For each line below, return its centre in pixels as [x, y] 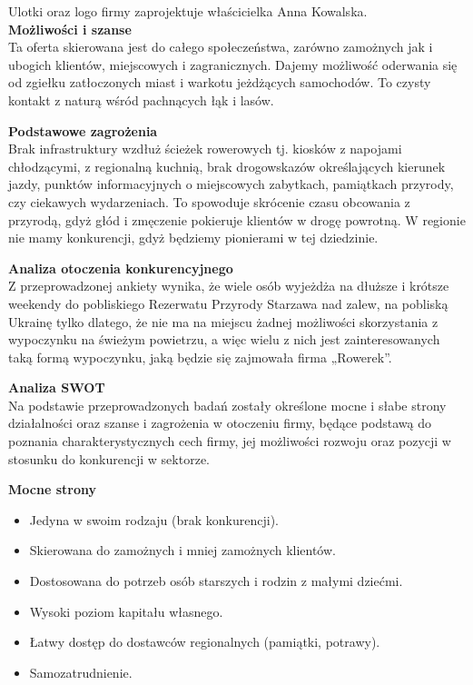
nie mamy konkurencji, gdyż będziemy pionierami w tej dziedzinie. [193, 238]
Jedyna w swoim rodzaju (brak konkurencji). [154, 519]
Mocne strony [52, 489]
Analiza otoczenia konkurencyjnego [121, 268]
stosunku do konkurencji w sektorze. [109, 458]
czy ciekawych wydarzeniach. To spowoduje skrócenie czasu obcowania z [209, 201]
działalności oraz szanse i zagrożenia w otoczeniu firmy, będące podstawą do [220, 423]
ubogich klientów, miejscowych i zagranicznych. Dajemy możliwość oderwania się [233, 64]
